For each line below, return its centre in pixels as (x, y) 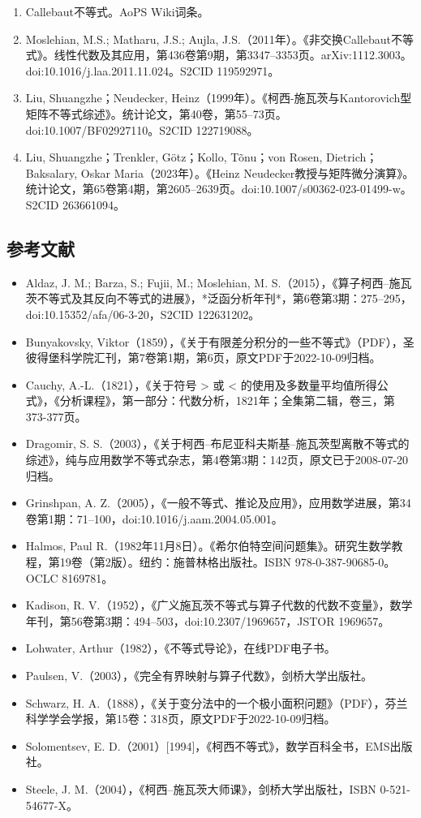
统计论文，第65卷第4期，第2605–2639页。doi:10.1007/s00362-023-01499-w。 (219, 189)
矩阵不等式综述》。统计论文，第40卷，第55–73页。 (156, 113)
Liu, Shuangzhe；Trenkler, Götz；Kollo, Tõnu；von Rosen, (174, 157)
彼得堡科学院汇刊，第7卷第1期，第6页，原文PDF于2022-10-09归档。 (203, 357)
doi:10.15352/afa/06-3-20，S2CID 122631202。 (143, 314)
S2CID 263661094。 (75, 204)
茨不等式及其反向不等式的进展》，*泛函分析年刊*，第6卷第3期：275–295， (219, 298)
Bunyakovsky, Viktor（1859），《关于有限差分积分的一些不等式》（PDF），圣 (220, 341)
